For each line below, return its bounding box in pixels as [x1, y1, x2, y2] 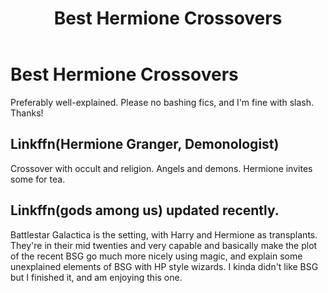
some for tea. [10, 173, 66, 185]
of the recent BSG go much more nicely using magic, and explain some [10, 250, 303, 262]
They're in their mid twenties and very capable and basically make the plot [10, 239, 318, 251]
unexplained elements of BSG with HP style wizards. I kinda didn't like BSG [10, 260, 319, 272]
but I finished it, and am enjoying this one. [10, 271, 183, 283]
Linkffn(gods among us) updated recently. [10, 202, 280, 219]
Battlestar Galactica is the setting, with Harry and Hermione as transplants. [10, 228, 318, 241]
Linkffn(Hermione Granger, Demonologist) [10, 136, 280, 153]
